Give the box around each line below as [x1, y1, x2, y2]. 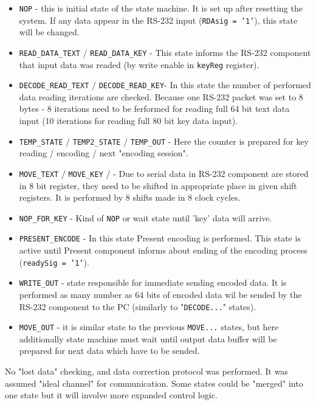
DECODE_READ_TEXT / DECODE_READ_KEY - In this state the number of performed [19, 78, 311, 91]
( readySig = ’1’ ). [19, 255, 89, 268]
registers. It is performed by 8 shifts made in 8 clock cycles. [19, 191, 241, 204]
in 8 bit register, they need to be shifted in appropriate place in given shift [19, 179, 297, 192]
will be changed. [19, 26, 80, 38]
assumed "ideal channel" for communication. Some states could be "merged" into [5, 376, 303, 389]
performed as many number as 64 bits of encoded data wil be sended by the [19, 288, 302, 300]
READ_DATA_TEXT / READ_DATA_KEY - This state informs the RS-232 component [19, 46, 311, 58]
